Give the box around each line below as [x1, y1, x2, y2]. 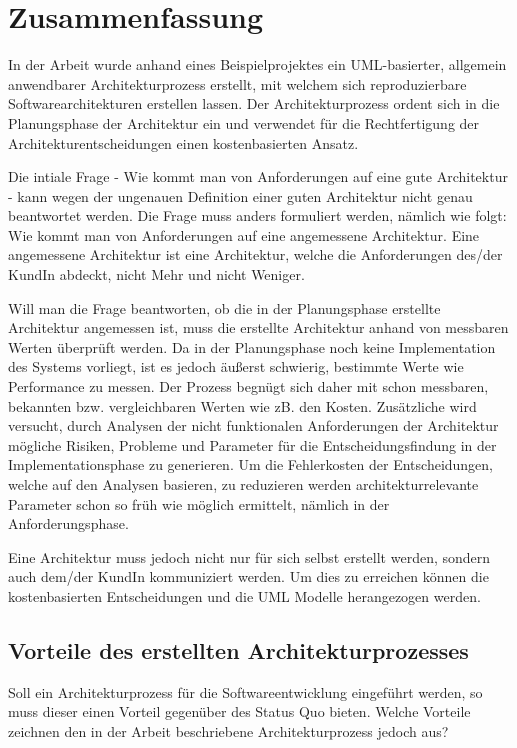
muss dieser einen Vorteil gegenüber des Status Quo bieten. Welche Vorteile [8, 701, 471, 722]
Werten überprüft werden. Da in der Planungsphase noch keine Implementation [8, 336, 496, 357]
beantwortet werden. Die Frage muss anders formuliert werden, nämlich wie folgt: [8, 205, 507, 226]
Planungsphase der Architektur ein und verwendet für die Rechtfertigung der [8, 112, 480, 133]
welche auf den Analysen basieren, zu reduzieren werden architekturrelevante [8, 474, 479, 494]
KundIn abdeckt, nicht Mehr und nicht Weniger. [8, 264, 305, 285]
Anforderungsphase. [8, 513, 129, 534]
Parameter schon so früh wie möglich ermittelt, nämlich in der [8, 493, 390, 514]
